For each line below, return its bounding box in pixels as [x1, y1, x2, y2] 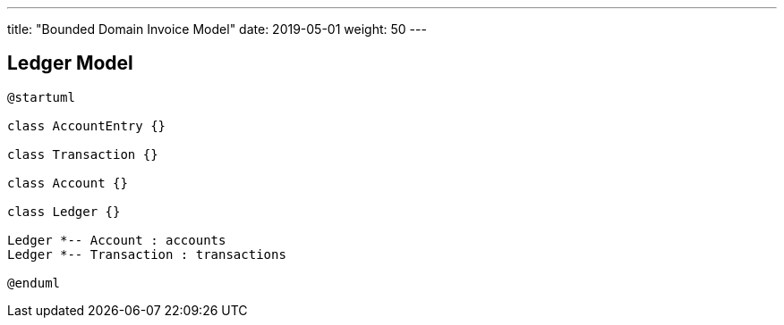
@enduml [7, 275, 61, 290]
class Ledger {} [7, 204, 121, 219]
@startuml [7, 89, 75, 104]
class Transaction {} [7, 146, 158, 162]
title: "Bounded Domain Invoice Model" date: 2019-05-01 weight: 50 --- [7, 21, 427, 37]
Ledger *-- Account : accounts [7, 232, 226, 247]
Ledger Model [7, 52, 133, 75]
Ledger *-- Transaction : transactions [7, 246, 286, 262]
